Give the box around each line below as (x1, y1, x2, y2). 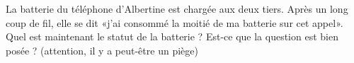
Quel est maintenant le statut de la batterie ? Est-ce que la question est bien (6, 29, 338, 44)
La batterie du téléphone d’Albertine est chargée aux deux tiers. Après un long (6, 1, 348, 16)
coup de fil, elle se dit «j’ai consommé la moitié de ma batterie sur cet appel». (6, 15, 343, 30)
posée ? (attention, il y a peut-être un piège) (6, 42, 198, 57)
